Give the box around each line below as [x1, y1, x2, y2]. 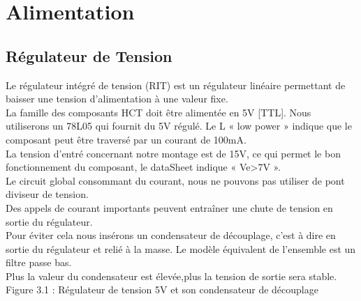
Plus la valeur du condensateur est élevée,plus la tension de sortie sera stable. [6, 268, 337, 283]
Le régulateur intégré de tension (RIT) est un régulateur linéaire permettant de [6, 77, 346, 92]
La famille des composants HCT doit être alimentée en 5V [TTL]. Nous [6, 105, 311, 119]
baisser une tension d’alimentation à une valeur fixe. [6, 91, 228, 106]
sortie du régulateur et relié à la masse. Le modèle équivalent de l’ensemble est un [6, 241, 356, 256]
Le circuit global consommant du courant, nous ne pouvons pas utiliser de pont [6, 173, 345, 187]
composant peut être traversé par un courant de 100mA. [6, 132, 246, 146]
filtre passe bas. [6, 255, 72, 270]
